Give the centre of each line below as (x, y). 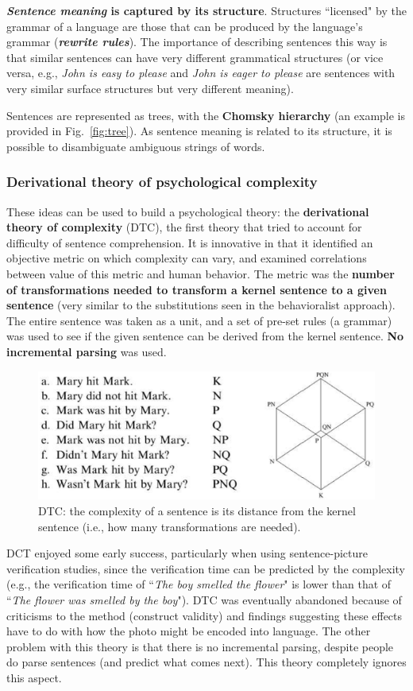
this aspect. (34, 677)
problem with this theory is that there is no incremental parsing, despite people (200, 646)
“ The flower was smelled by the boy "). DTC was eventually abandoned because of (204, 599)
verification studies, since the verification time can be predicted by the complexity (206, 568)
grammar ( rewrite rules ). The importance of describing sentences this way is (197, 42)
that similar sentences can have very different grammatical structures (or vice (195, 57)
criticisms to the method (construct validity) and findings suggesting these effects (205, 615)
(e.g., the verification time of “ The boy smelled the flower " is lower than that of (199, 584)
